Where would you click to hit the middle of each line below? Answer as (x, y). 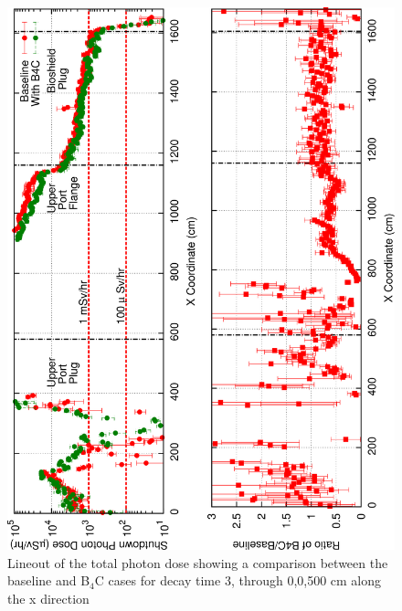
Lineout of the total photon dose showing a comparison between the (198, 562)
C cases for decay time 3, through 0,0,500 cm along (238, 580)
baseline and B (49, 580)
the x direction (48, 598)
